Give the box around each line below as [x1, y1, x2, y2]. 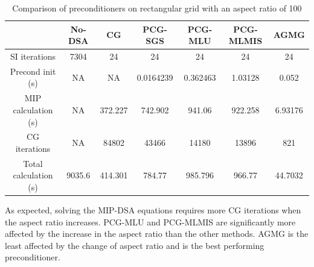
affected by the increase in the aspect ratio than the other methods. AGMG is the [5, 227, 309, 240]
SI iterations [10, 50, 56, 63]
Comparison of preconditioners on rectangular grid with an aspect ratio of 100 [12, 2, 302, 14]
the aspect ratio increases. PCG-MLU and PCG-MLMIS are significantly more [5, 215, 296, 228]
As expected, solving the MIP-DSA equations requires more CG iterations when [5, 204, 301, 216]
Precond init [10, 64, 56, 77]
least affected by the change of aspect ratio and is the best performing [5, 239, 264, 251]
